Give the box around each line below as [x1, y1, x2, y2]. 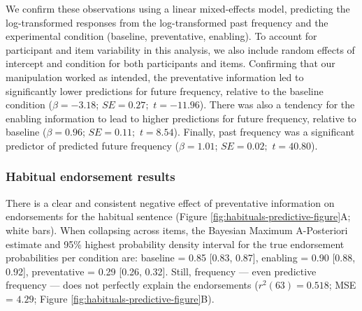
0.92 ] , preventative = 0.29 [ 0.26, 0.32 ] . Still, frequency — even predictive [6, 263, 317, 278]
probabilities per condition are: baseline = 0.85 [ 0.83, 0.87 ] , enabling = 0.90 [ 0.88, [6, 250, 356, 265]
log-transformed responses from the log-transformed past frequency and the [6, 15, 328, 29]
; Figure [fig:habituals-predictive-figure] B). [34, 291, 215, 305]
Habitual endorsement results [6, 168, 175, 185]
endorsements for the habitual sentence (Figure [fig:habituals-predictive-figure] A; [6, 209, 351, 224]
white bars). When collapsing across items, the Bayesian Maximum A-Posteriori [6, 222, 348, 237]
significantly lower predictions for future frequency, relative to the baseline [6, 83, 324, 98]
